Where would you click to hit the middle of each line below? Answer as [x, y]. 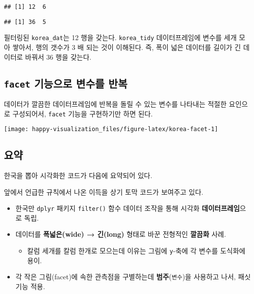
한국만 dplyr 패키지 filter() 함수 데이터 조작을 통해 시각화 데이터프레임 [127, 208]
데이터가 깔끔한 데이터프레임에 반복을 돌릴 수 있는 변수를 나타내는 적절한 [115, 103]
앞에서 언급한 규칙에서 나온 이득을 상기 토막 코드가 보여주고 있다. [104, 192]
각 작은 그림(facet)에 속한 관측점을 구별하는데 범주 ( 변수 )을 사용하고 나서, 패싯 [133, 277]
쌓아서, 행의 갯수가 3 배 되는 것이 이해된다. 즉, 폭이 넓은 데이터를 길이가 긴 [127, 47]
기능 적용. [30, 286]
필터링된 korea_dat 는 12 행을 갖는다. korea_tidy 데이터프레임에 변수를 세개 [120, 37]
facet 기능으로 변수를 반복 [66, 83]
